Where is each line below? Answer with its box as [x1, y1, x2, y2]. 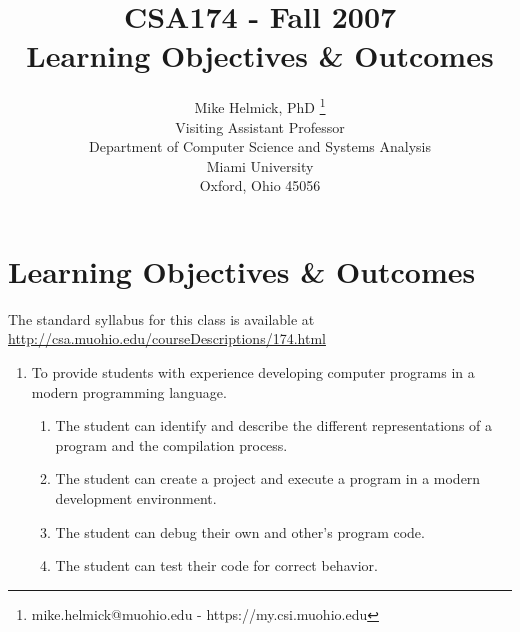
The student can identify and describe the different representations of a [55, 415, 492, 436]
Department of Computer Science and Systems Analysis [88, 136, 431, 157]
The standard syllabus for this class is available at [8, 308, 315, 329]
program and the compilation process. [55, 434, 288, 455]
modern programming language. [31, 381, 227, 402]
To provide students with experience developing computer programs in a [31, 362, 475, 383]
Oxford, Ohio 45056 [199, 175, 321, 196]
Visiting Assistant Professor [175, 116, 345, 137]
